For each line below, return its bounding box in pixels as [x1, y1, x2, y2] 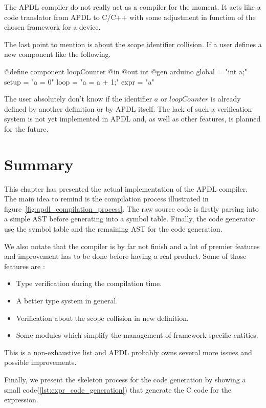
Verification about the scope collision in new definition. [16, 312, 189, 323]
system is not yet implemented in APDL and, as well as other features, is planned [4, 113, 261, 124]
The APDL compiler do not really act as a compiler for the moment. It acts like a [4, 2, 261, 12]
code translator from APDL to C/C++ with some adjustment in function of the [4, 11, 256, 22]
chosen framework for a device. [4, 22, 101, 32]
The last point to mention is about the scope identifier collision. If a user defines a [4, 38, 262, 49]
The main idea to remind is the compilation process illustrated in [4, 193, 209, 204]
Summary [4, 153, 74, 174]
